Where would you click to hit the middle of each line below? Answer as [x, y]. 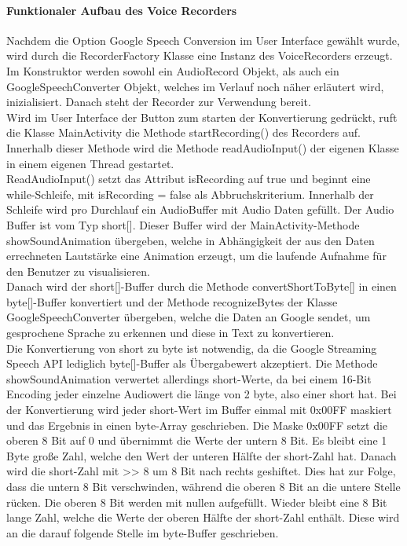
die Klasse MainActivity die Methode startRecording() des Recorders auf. [183, 132]
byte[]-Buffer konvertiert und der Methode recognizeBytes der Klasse [172, 301]
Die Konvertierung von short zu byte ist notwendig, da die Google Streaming [192, 348]
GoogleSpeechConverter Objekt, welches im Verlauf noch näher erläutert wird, [195, 86]
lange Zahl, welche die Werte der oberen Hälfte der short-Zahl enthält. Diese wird [203, 517]
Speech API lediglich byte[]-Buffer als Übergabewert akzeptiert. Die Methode [192, 363]
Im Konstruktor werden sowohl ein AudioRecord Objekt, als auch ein [173, 70]
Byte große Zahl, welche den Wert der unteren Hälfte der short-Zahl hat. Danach [202, 455]
